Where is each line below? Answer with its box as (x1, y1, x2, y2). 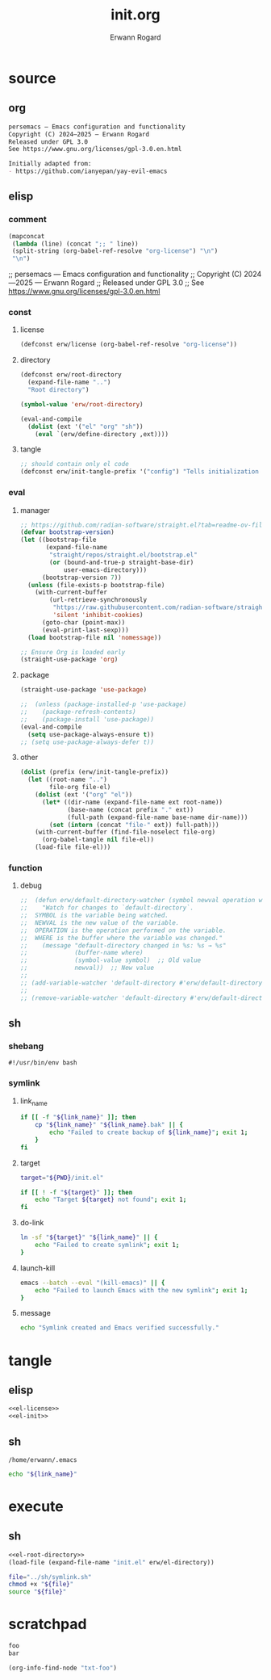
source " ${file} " (8, 1588, 67, 1596)
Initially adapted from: (8, 160, 92, 168)
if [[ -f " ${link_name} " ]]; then (19, 1113, 137, 1122)
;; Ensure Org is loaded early (19, 648, 126, 656)
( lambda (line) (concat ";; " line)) (11, 240, 139, 248)
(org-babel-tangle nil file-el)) (41, 836, 155, 844)
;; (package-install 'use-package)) (19, 715, 155, 724)
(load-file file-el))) (35, 843, 111, 851)
